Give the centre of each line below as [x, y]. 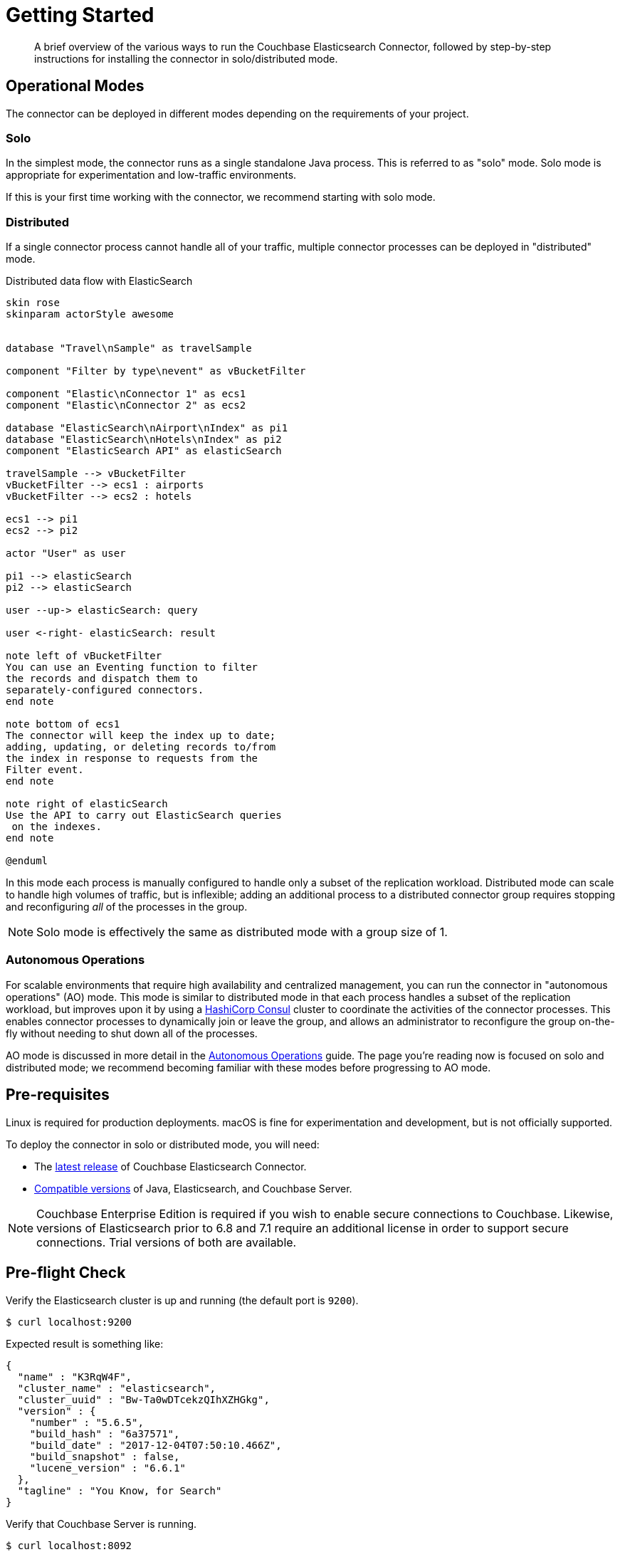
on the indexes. [57, 827]
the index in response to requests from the [132, 759]
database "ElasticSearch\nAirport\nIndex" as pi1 [147, 428]
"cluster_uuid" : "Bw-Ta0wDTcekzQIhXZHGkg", [143, 1399]
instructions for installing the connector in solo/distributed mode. [186, 58]
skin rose [33, 303]
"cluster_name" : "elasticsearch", [117, 1388]
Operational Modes [75, 86]
